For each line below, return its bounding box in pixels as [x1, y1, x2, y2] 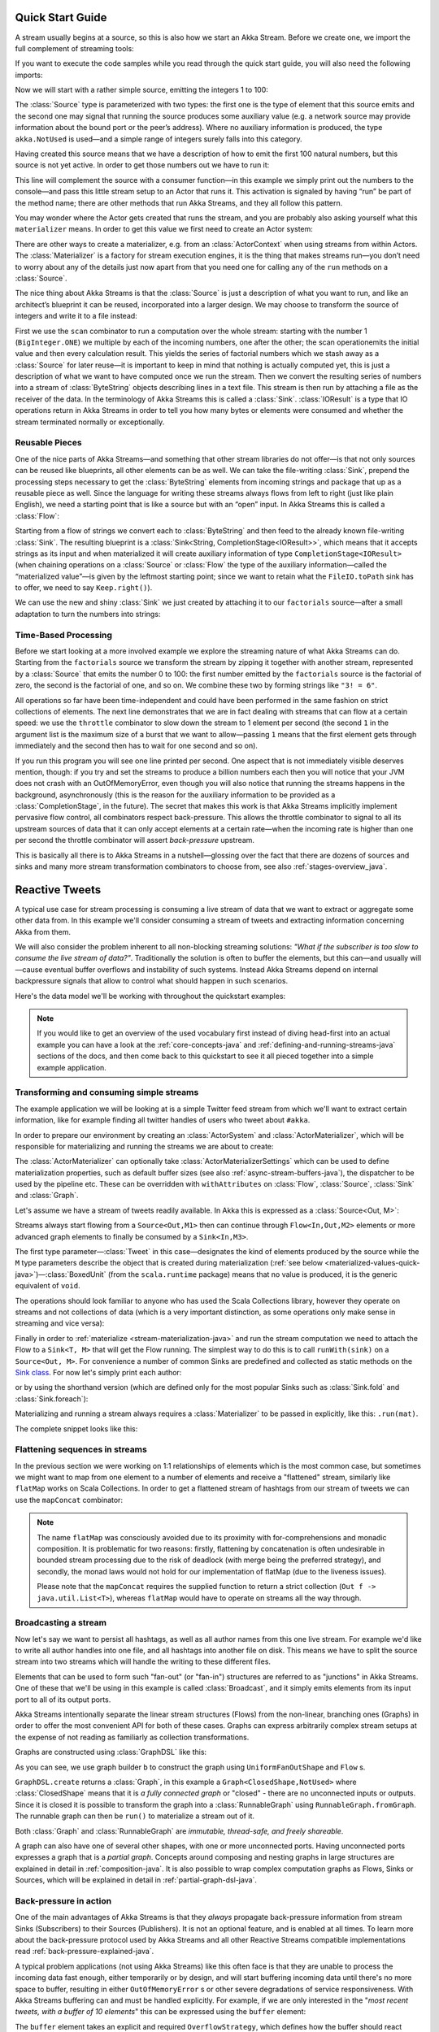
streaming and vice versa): [15, 1318, 105, 1328]
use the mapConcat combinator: [15, 1495, 124, 1504]
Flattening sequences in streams [15, 1444, 148, 1455]
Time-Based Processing [15, 629, 113, 640]
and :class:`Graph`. [15, 1191, 79, 1201]
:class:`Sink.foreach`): [15, 1394, 89, 1404]
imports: [15, 70, 43, 80]
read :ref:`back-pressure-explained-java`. [15, 1947, 154, 1956]
